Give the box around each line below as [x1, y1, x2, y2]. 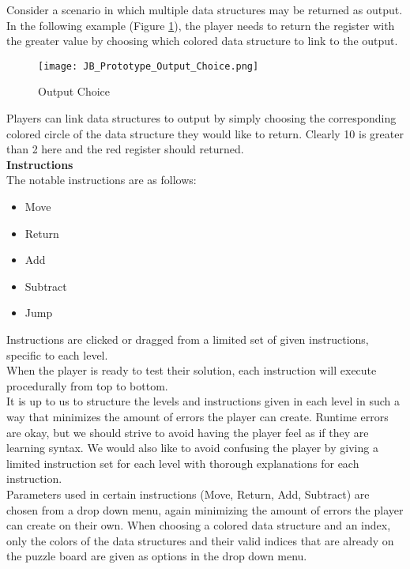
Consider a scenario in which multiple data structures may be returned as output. [6, 2, 403, 17]
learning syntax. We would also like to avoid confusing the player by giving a [6, 439, 378, 456]
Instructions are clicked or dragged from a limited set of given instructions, [6, 330, 369, 347]
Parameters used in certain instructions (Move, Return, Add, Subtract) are [6, 485, 370, 502]
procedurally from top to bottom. [6, 377, 168, 394]
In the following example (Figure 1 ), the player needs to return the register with [6, 17, 395, 33]
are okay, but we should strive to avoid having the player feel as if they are [6, 424, 369, 440]
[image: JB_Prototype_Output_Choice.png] [38, 60, 259, 72]
